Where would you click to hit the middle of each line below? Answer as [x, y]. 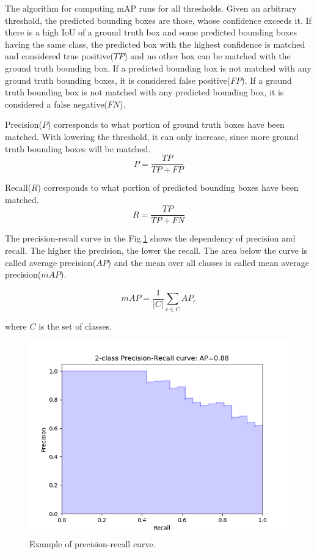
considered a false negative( [56, 104]
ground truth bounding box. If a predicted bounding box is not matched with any [158, 68]
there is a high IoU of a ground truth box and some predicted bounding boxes [151, 32]
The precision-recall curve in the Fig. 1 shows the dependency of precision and [150, 238]
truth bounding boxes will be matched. [78, 148]
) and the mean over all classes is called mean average [208, 262]
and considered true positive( [59, 56]
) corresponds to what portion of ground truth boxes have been [166, 124]
